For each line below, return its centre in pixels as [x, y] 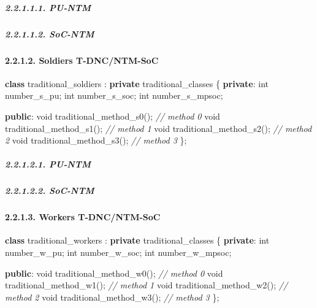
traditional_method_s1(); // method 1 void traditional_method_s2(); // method [158, 128]
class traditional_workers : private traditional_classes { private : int [137, 240]
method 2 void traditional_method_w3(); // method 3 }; [112, 297]
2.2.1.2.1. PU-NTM [48, 164]
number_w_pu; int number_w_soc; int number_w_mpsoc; [118, 252]
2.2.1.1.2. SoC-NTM [50, 33]
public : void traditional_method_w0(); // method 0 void [114, 273]
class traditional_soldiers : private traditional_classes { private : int [137, 83]
